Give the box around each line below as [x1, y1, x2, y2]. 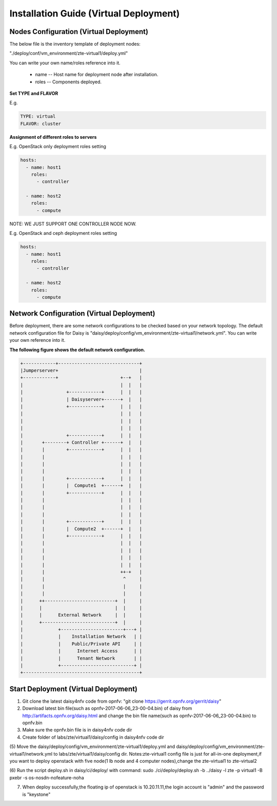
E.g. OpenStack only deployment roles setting [9, 143, 106, 150]
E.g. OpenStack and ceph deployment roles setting [9, 230, 117, 236]
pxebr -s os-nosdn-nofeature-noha [9, 774, 84, 781]
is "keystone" [22, 791, 51, 797]
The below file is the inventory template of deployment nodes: [9, 41, 141, 47]
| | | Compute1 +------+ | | [20, 483, 142, 488]
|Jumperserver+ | [20, 368, 142, 374]
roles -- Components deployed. [35, 79, 102, 85]
